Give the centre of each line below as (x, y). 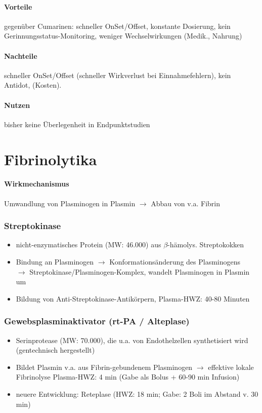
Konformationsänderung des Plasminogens (175, 261)
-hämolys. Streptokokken (206, 245)
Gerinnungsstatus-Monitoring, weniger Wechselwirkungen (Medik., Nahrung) (123, 36)
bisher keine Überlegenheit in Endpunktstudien (77, 124)
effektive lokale (231, 367)
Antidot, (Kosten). (33, 85)
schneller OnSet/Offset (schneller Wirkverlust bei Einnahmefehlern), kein (118, 75)
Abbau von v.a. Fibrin (186, 203)
